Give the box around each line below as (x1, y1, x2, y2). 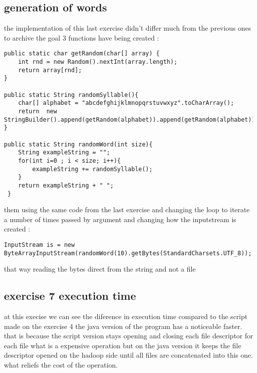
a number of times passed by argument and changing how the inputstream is (4, 214, 236, 224)
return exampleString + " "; (18, 182, 114, 189)
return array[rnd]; (18, 66, 82, 74)
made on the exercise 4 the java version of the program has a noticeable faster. (4, 321, 242, 331)
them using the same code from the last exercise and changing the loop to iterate (4, 204, 250, 215)
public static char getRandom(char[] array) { (4, 50, 160, 57)
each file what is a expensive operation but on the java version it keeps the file (4, 340, 241, 350)
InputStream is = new (4, 241, 75, 248)
